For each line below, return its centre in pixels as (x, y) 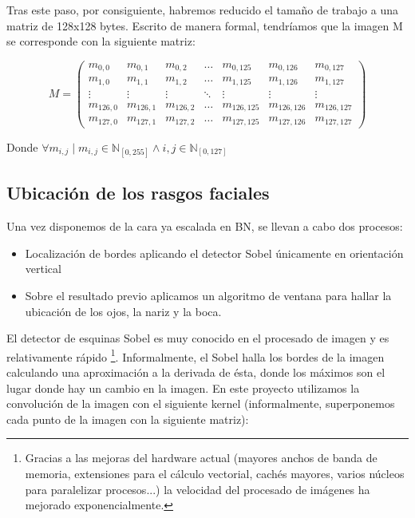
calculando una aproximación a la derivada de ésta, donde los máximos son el (196, 372)
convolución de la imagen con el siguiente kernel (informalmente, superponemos (201, 403)
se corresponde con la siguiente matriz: (101, 41)
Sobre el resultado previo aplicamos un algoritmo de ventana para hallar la (208, 295)
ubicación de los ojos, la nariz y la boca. (123, 311)
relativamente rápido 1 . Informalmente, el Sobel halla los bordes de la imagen (196, 355)
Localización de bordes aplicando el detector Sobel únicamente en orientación (214, 253)
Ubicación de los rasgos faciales (138, 193)
